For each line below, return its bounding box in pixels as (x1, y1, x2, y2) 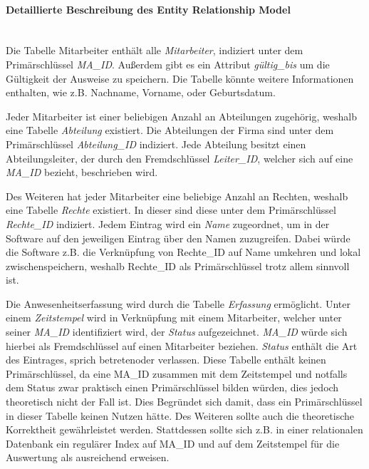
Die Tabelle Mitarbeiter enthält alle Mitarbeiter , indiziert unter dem (6, 43, 303, 58)
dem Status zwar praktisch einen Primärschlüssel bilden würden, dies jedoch (6, 380, 339, 395)
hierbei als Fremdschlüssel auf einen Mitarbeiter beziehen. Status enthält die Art (6, 338, 358, 353)
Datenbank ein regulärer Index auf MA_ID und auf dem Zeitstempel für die (6, 435, 340, 450)
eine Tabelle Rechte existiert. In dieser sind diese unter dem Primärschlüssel (6, 202, 336, 217)
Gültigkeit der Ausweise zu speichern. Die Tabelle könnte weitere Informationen (6, 71, 354, 86)
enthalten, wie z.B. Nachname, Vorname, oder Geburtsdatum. (6, 85, 276, 100)
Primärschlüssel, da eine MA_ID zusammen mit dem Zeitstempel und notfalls (6, 366, 348, 381)
